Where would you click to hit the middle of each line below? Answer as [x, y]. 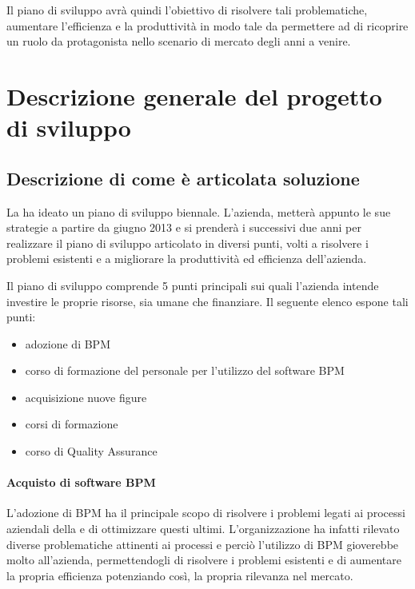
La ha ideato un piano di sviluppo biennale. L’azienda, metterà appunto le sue [199, 211]
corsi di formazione [72, 424]
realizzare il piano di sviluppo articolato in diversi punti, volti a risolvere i [188, 243]
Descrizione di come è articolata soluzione [183, 178]
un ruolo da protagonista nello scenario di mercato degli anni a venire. [179, 41]
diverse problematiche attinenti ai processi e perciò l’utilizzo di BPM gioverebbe [203, 544]
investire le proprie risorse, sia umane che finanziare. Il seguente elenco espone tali [207, 301]
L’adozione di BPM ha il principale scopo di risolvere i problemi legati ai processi [206, 513]
